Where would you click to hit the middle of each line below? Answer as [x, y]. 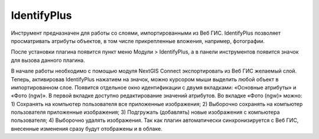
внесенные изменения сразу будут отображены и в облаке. [87, 128]
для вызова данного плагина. [48, 60]
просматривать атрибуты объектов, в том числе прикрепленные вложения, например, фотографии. [138, 41]
